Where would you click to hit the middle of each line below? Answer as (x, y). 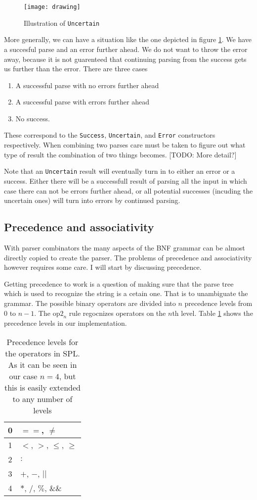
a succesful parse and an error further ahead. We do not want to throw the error (126, 49)
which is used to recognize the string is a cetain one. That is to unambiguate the (126, 293)
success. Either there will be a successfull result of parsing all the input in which (126, 180)
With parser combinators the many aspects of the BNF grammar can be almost (125, 247)
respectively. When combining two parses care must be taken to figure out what (125, 145)
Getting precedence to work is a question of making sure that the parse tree (119, 283)
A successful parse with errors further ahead (82, 102)
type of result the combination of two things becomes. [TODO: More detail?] (120, 154)
